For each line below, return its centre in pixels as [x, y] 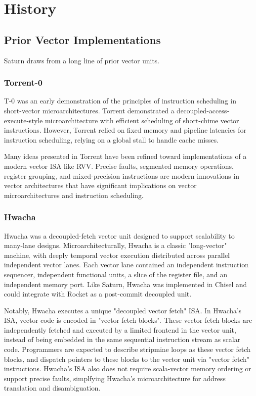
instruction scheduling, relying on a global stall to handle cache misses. [111, 139]
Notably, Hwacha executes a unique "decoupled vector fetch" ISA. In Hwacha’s [123, 310]
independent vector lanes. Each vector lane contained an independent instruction [127, 265]
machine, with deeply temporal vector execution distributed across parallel [117, 255]
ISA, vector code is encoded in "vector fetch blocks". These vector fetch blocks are [128, 320]
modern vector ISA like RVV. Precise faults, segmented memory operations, [119, 166]
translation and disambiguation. [52, 388]
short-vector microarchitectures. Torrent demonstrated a [89, 110]
